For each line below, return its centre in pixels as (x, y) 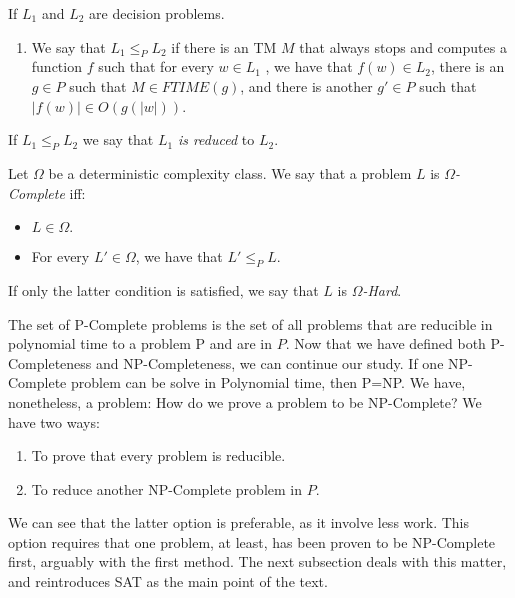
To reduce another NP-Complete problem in (166, 488)
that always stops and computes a (403, 46)
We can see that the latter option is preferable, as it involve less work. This (239, 522)
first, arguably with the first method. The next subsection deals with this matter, (257, 561)
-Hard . (382, 289)
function (56, 66)
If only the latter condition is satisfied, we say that (163, 289)
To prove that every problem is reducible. (158, 455)
